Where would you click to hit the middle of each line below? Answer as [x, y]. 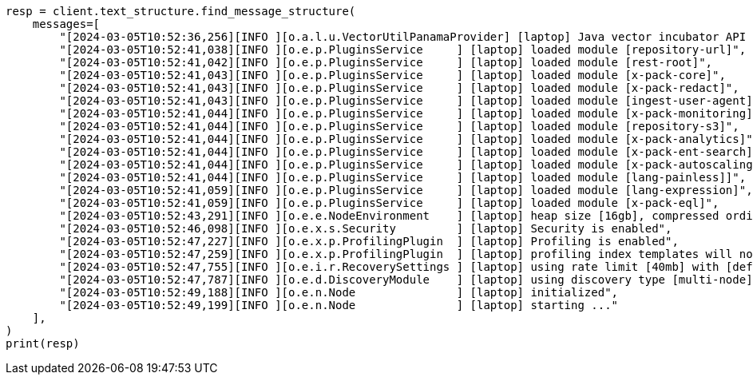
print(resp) [43, 343]
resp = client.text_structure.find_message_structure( [181, 11]
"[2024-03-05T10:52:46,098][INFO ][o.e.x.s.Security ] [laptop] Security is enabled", [366, 228]
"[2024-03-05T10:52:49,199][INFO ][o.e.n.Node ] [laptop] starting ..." [339, 305]
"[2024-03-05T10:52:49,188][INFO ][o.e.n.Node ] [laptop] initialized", [339, 292]
